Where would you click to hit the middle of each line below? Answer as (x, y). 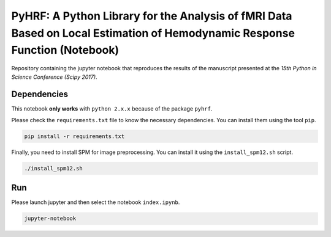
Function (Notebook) (65, 50)
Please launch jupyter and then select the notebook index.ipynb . (96, 202)
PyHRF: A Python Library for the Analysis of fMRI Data (152, 16)
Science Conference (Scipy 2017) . (54, 77)
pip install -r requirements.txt (74, 136)
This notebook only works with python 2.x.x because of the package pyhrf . (112, 109)
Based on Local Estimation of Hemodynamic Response (153, 33)
